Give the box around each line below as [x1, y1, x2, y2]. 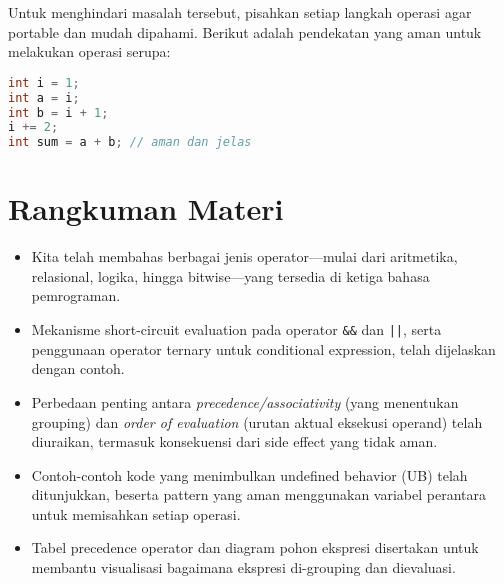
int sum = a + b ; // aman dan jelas [8, 135, 252, 150]
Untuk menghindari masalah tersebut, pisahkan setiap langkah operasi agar [8, 2, 472, 22]
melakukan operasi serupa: [8, 41, 171, 62]
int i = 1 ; [8, 75, 80, 90]
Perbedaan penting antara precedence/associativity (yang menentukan [31, 391, 459, 412]
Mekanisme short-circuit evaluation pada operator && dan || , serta [31, 319, 442, 340]
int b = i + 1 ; [8, 105, 109, 120]
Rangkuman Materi [8, 188, 284, 229]
